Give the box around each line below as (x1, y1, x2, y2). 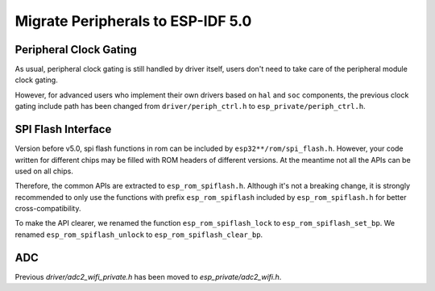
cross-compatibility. (14, 204, 81, 214)
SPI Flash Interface (14, 123, 112, 136)
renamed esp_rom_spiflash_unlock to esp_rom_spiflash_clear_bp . (14, 230, 263, 239)
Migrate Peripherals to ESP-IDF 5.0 (14, 12, 252, 30)
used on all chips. (14, 166, 74, 176)
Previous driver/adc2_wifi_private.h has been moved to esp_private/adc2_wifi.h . (14, 272, 282, 281)
